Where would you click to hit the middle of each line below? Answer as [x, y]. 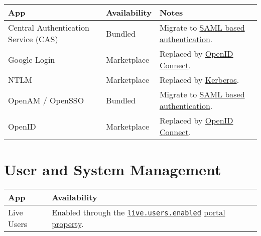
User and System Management [113, 169]
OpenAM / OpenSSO [46, 100]
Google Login [32, 59]
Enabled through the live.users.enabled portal [139, 212]
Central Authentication [49, 27]
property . [68, 224]
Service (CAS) [33, 39]
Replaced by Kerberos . [199, 80]
